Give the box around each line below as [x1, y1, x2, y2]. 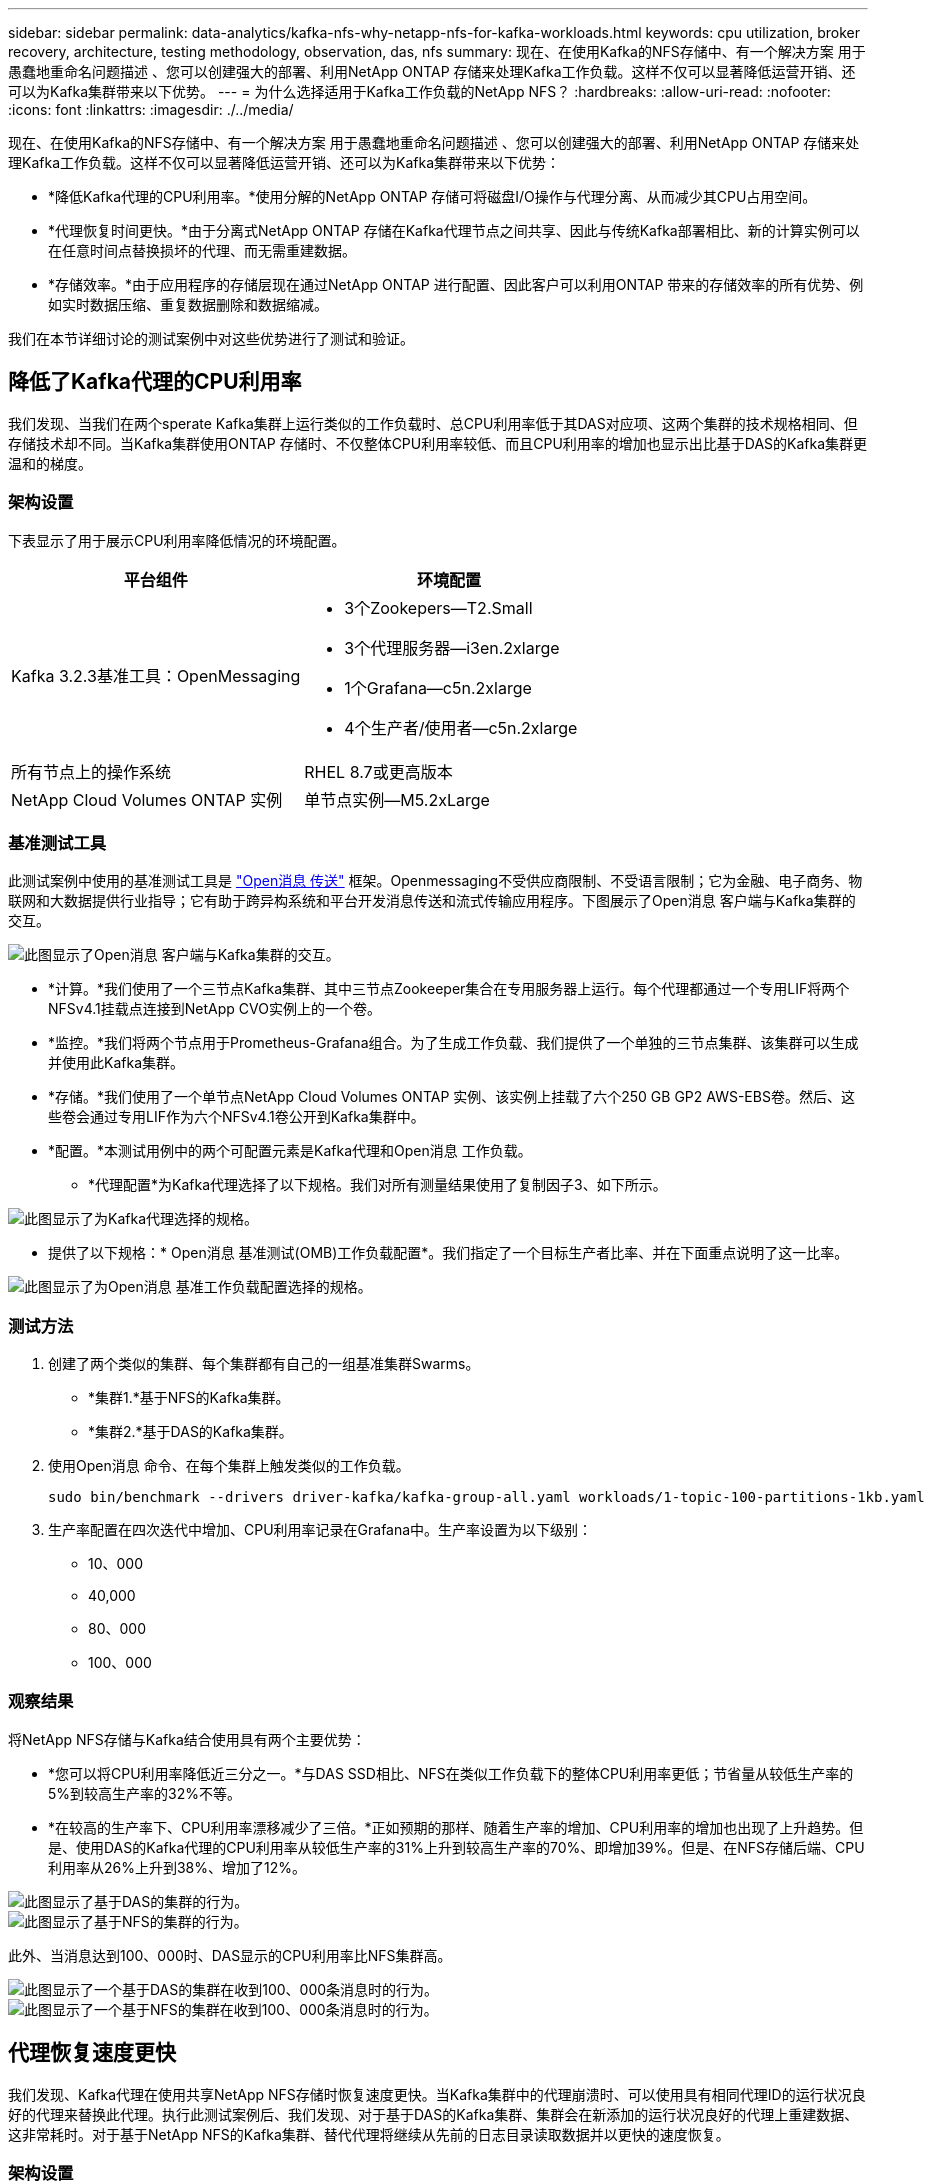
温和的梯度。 [8, 454, 92, 472]
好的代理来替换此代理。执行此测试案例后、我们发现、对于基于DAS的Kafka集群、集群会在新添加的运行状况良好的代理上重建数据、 [8, 2105, 859, 2123]
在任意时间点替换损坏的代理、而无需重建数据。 [48, 242, 356, 259]
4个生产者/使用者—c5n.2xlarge [344, 717, 578, 738]
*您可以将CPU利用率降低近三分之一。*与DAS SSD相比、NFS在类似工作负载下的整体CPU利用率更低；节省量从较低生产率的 [48, 1764, 854, 1782]
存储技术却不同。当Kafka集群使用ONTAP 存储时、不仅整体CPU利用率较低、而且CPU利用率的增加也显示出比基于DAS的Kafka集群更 [8, 434, 868, 452]
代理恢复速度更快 [8, 2040, 176, 2066]
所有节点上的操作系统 [11, 761, 172, 782]
